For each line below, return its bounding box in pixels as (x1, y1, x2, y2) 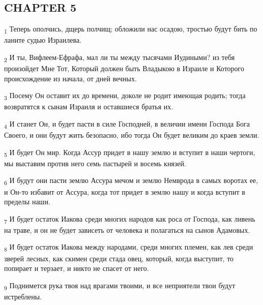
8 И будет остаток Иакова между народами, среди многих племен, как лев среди (4, 241, 253, 254)
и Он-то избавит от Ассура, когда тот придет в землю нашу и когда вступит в (4, 186, 245, 197)
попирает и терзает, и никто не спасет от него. (4, 263, 149, 273)
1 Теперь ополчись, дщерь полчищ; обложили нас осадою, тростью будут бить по (4, 23, 257, 35)
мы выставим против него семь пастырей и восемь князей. (4, 158, 186, 168)
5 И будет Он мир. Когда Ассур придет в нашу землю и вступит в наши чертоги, (4, 146, 255, 159)
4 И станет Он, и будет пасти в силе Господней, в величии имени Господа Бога (4, 118, 250, 130)
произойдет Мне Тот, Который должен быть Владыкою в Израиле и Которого (4, 63, 244, 74)
